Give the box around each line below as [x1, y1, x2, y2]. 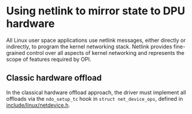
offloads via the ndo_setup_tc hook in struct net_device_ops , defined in [6, 95, 184, 102]
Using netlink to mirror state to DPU [6, 4, 185, 18]
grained [6, 49, 26, 56]
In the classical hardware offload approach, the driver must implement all [6, 88, 187, 96]
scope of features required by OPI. [6, 56, 92, 63]
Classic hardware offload [6, 73, 102, 83]
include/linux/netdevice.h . [6, 101, 71, 109]
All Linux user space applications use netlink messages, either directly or [6, 36, 186, 44]
